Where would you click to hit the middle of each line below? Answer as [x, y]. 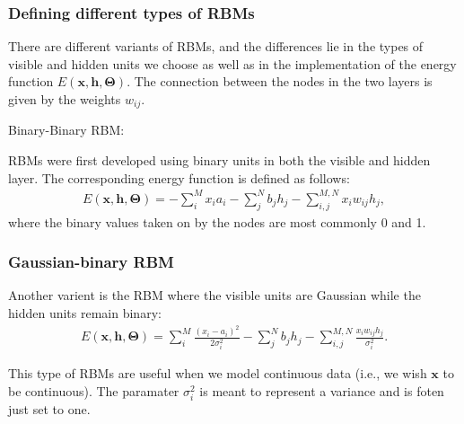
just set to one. [49, 409]
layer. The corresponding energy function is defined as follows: [179, 177]
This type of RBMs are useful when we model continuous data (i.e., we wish [218, 373]
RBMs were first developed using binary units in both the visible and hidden [219, 160]
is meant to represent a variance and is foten [322, 390]
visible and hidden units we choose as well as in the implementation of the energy [232, 63]
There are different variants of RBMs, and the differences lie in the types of [216, 46]
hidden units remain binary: [85, 312]
